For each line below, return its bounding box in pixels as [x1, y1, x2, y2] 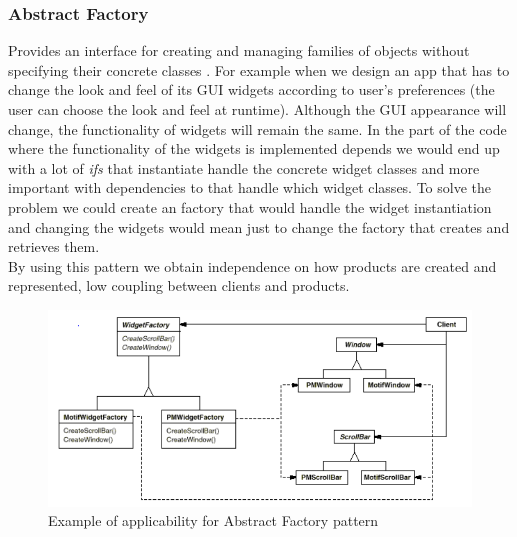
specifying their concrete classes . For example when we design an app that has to [8, 59, 510, 80]
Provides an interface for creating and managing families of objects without [8, 40, 470, 61]
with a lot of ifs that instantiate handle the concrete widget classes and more [8, 157, 480, 178]
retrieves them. [8, 236, 100, 257]
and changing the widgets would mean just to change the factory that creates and [8, 216, 510, 237]
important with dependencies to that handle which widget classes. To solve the [8, 177, 492, 198]
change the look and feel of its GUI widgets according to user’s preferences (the [8, 79, 495, 100]
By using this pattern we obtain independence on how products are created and [8, 255, 497, 276]
